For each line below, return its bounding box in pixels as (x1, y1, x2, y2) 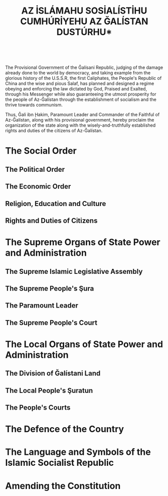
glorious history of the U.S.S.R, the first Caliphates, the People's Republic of (5, 75, 162, 81)
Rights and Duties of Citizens (5, 216, 98, 225)
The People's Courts (5, 404, 71, 412)
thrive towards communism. (5, 102, 63, 108)
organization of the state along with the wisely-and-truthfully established (5, 122, 156, 128)
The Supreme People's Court (5, 318, 98, 327)
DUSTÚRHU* (56, 27, 112, 38)
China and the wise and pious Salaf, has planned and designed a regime (5, 80, 154, 86)
